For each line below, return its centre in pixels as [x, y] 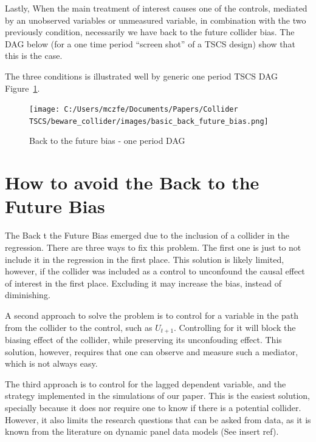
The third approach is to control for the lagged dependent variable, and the [146, 383]
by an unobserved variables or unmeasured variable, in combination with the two [156, 20]
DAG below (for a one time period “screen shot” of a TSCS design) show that [150, 43]
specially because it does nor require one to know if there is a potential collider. [153, 407]
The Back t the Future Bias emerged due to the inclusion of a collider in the [147, 235]
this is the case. [34, 56]
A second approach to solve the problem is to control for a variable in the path [152, 315]
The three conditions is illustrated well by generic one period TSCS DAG [142, 76]
